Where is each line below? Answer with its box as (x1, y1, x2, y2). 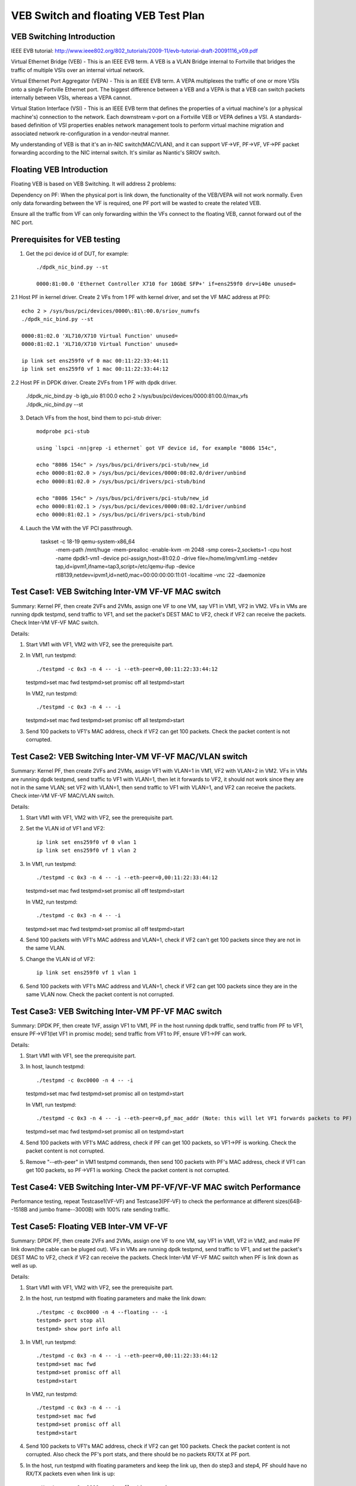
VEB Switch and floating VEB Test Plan (11, 9, 205, 22)
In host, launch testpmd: (26, 1063, 85, 1070)
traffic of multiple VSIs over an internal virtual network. (11, 66, 145, 74)
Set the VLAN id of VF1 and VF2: (26, 825, 105, 832)
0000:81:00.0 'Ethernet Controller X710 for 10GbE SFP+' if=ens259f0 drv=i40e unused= (36, 280, 296, 287)
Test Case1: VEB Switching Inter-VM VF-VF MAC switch (11, 587, 221, 597)
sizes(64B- (275, 1198, 303, 1205)
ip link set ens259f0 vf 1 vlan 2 (36, 847, 136, 854)
